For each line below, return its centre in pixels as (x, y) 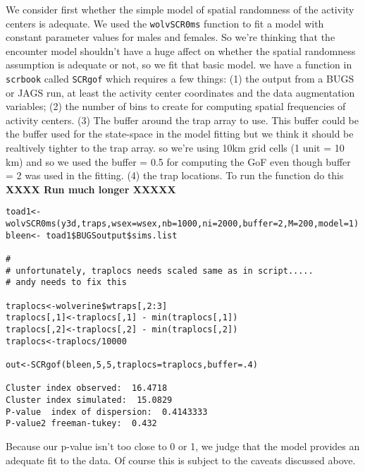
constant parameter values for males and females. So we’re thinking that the (171, 37)
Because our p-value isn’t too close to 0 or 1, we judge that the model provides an (183, 446)
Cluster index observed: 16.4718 (87, 388)
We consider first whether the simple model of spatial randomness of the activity (180, 9)
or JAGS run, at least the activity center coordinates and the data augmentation (180, 92)
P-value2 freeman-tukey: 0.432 (81, 424)
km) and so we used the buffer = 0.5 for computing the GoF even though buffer (178, 161)
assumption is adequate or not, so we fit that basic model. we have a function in (179, 65)
